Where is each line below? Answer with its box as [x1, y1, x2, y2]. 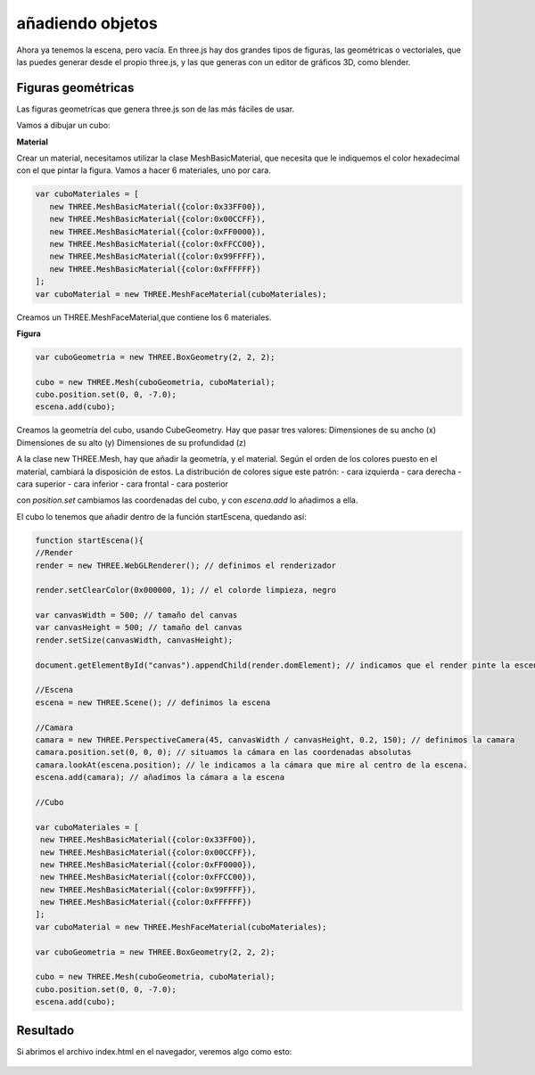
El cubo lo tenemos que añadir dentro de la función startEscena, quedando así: [16, 511, 307, 521]
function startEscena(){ [35, 535, 144, 546]
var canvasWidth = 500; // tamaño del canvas [35, 611, 238, 620]
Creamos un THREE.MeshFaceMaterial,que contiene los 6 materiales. [16, 312, 272, 323]
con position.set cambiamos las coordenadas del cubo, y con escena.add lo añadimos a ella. [16, 495, 358, 505]
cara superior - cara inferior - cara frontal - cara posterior [16, 478, 229, 489]
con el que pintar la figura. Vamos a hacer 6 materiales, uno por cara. [16, 165, 271, 176]
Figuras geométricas [16, 80, 135, 95]
